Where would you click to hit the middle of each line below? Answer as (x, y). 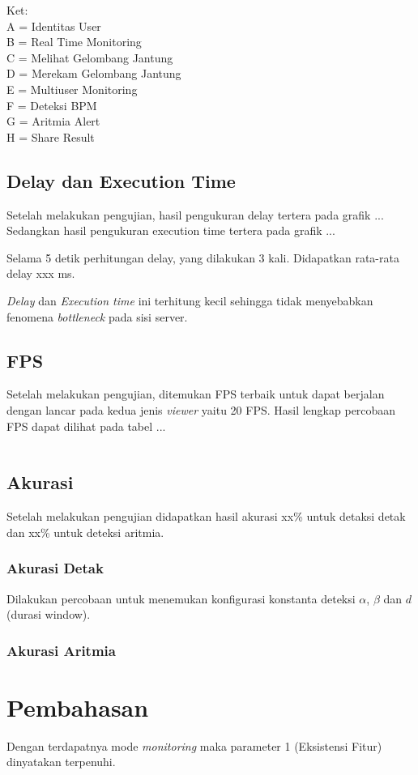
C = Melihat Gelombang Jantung (90, 57)
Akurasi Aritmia (61, 650)
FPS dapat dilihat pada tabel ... (86, 426)
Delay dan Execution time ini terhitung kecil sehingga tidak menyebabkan (190, 300)
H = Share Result (51, 136)
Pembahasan (78, 707)
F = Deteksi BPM (52, 105)
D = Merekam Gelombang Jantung (94, 73)
